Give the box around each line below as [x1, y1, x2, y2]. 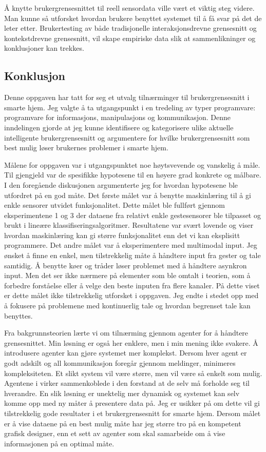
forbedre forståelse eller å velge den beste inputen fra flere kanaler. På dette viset [4, 280, 260, 290]
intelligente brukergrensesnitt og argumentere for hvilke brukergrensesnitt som [4, 132, 250, 143]
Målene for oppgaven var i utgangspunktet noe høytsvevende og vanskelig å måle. [4, 159, 260, 170]
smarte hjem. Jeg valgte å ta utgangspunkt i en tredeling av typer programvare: [4, 102, 256, 112]
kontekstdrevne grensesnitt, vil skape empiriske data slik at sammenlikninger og [4, 32, 256, 43]
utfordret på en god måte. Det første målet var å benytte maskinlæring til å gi [4, 189, 251, 200]
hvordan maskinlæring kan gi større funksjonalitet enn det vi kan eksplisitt [4, 229, 240, 240]
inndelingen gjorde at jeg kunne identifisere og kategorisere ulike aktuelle [4, 122, 234, 132]
